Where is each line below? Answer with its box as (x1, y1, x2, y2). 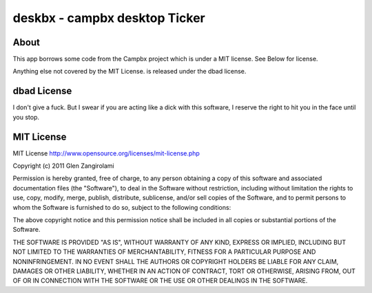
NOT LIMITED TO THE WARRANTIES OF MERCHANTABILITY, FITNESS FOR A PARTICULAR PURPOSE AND (12, 248, 316, 256)
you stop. (12, 113, 40, 121)
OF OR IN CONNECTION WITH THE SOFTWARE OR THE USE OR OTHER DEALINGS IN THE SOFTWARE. (12, 276, 308, 285)
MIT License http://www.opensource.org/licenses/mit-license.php (12, 149, 200, 158)
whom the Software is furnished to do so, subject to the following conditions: (12, 203, 231, 211)
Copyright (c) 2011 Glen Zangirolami (12, 162, 114, 170)
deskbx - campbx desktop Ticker (12, 10, 206, 25)
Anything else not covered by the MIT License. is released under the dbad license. (12, 67, 247, 76)
